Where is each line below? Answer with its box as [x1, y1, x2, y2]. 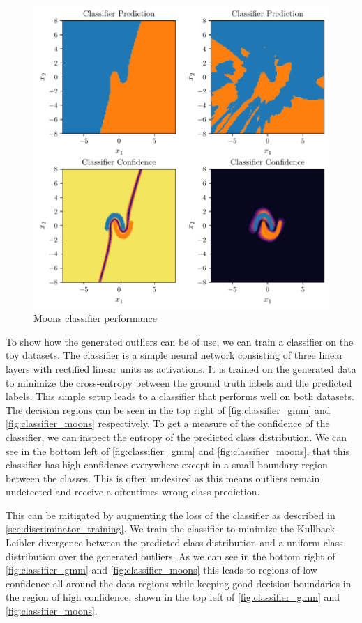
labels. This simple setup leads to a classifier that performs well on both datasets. [6, 389, 354, 403]
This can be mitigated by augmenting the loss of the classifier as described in [6, 507, 335, 522]
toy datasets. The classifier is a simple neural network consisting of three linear [6, 348, 343, 362]
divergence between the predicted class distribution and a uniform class [38, 535, 343, 550]
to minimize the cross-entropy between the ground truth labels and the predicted [6, 375, 352, 390]
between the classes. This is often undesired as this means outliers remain [6, 470, 320, 485]
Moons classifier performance [33, 311, 157, 325]
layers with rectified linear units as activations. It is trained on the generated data [6, 361, 356, 376]
